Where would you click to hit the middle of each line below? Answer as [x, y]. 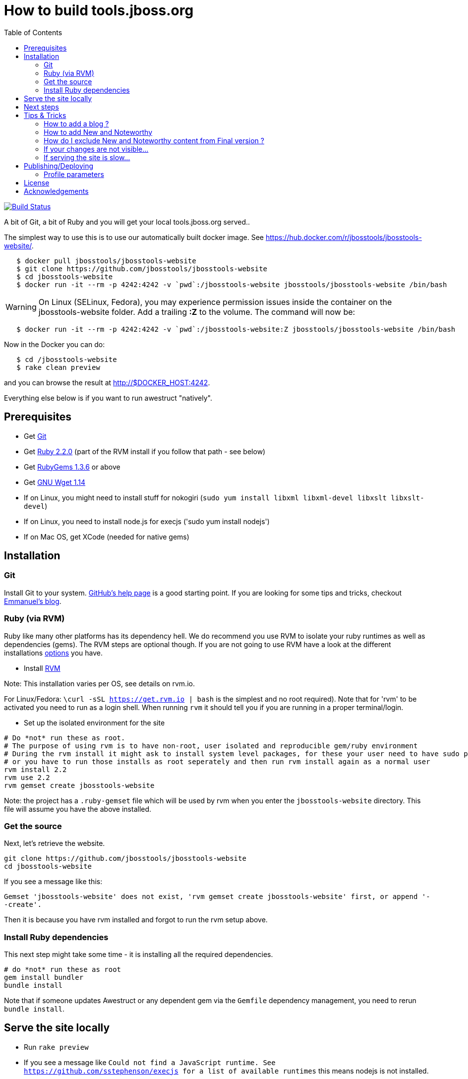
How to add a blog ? [76, 123]
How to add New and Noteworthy [98, 132]
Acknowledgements [56, 191]
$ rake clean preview [58, 367]
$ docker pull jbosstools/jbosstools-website [106, 261]
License [37, 182]
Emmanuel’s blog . [33, 601]
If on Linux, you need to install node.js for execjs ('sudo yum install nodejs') [147, 521]
